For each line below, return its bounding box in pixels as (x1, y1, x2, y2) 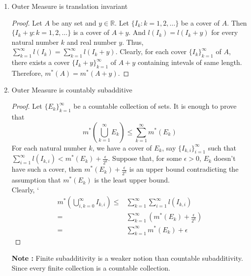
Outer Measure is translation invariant (11, 1, 128, 11)
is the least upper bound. (94, 175, 170, 185)
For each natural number (11, 142, 87, 153)
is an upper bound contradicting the (129, 164, 239, 174)
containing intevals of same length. (137, 57, 242, 67)
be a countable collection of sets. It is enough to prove (73, 101, 237, 111)
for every (211, 27, 238, 37)
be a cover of (181, 17, 220, 28)
